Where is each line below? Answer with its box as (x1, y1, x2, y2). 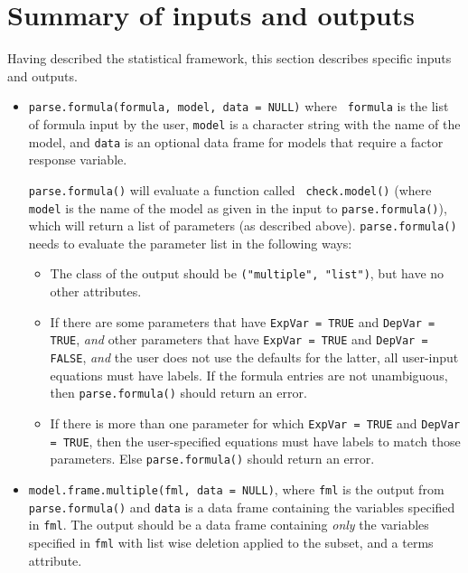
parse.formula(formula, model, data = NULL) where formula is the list (28, 97, 449, 116)
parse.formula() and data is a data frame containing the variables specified (28, 497, 455, 516)
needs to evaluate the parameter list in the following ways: (28, 233, 352, 252)
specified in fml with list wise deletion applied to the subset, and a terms (28, 532, 434, 551)
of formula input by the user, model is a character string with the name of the (28, 114, 461, 133)
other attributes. (50, 282, 142, 301)
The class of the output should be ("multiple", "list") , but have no (50, 264, 445, 283)
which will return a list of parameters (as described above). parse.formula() (28, 216, 457, 235)
